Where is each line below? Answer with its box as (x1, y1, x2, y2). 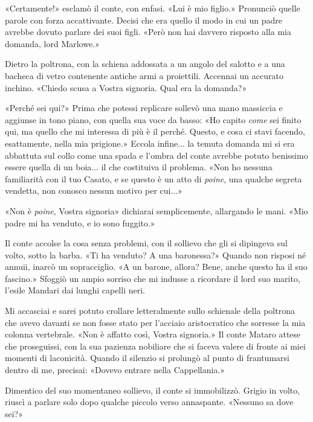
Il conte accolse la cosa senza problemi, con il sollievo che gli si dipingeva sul (5, 237, 288, 249)
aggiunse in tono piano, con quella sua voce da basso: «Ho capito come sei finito (5, 113, 302, 126)
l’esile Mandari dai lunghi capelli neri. (5, 284, 145, 296)
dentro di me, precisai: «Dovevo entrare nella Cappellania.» (5, 363, 225, 376)
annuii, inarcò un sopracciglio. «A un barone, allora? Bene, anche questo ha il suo (5, 260, 308, 273)
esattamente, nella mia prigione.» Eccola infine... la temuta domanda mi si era (5, 136, 295, 149)
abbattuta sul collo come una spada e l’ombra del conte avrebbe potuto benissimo (5, 149, 308, 161)
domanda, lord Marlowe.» (5, 37, 100, 50)
